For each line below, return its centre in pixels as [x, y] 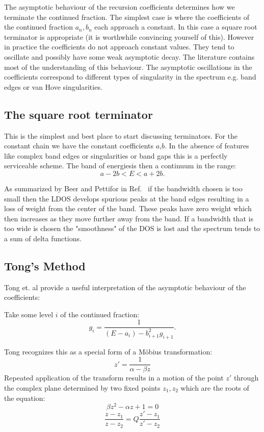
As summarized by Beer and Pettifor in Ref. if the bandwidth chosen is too [123, 188]
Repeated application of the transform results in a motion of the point [114, 378]
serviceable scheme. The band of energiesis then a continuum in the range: [120, 166]
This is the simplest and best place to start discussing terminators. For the [121, 135]
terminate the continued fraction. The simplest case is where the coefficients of [127, 17]
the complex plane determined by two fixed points [82, 387]
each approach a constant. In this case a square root [176, 27]
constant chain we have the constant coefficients [79, 146]
